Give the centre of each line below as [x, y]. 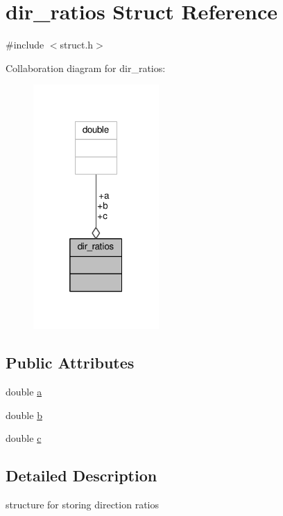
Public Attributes [70, 363]
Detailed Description [82, 475]
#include [25, 45]
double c [24, 438]
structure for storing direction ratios [82, 505]
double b [24, 415]
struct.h [77, 45]
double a [24, 392]
